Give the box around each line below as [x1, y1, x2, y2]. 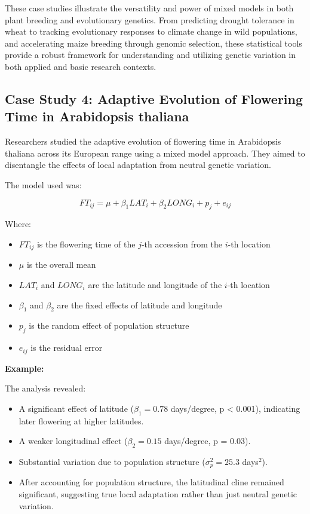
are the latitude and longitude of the [88, 278, 222, 290]
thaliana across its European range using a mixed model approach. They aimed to [5, 146, 305, 159]
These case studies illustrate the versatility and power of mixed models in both [5, 2, 294, 14]
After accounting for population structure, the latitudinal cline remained [19, 476, 284, 488]
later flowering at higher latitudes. [19, 414, 144, 427]
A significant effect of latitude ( [19, 402, 134, 414]
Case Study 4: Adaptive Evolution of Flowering [5, 89, 303, 108]
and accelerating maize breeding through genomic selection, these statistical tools [5, 36, 302, 49]
